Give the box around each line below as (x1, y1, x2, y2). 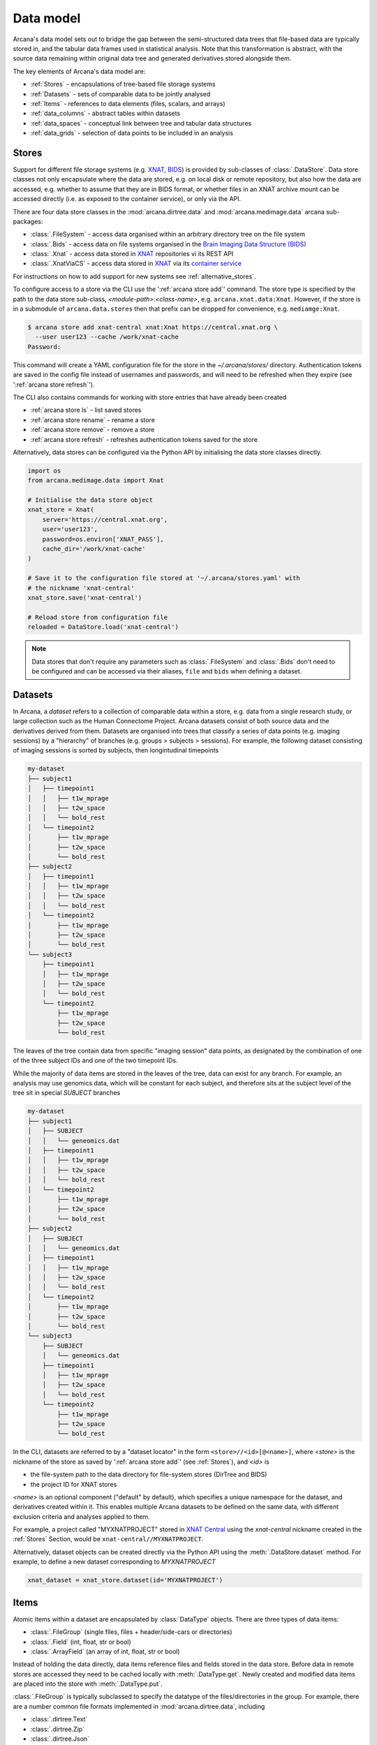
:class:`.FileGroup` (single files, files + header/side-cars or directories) (30, 1628, 233, 1636)
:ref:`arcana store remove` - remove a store (30, 426, 155, 434)
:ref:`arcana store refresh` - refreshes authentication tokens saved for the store (30, 435, 258, 443)
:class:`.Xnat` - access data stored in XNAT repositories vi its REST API (30, 250, 234, 258)
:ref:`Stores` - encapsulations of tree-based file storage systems (30, 80, 216, 89)
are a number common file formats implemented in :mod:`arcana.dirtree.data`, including (13, 1702, 265, 1710)
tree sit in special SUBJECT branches (13, 1089, 121, 1097)
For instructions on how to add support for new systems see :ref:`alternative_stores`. (13, 272, 256, 281)
